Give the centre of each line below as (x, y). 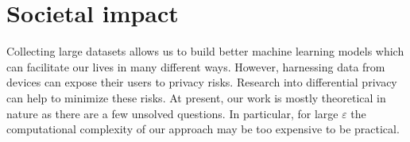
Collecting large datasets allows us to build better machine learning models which (205, 51)
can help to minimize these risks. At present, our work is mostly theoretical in (196, 97)
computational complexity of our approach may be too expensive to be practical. (203, 129)
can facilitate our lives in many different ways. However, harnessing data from (196, 66)
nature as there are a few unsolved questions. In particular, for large (172, 113)
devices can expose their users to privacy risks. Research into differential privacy (202, 82)
